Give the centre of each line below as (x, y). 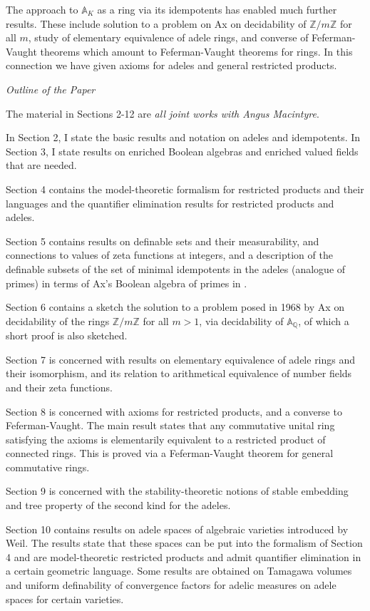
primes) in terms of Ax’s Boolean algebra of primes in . (127, 283)
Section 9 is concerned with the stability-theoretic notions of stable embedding (177, 491)
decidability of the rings (58, 320)
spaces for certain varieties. (65, 599)
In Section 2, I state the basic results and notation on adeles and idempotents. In (183, 137)
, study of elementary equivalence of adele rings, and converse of (168, 37)
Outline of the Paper (51, 89)
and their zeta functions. (59, 387)
